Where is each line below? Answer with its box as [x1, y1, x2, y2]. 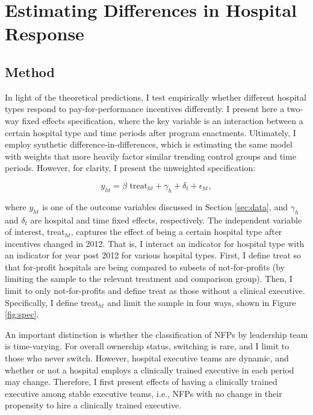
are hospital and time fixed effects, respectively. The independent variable [30, 213, 302, 226]
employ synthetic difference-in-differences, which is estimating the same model [5, 138, 293, 151]
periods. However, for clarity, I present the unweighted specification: [5, 161, 256, 174]
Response [5, 21, 84, 46]
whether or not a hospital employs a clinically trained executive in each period [5, 363, 294, 376]
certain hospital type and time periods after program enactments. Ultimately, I [5, 126, 296, 139]
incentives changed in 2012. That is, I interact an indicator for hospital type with [5, 237, 305, 249]
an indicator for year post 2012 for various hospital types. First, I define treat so [5, 249, 302, 261]
